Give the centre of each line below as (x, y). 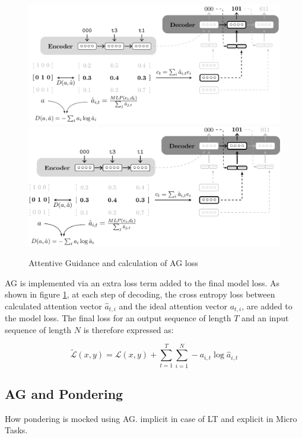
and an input (265, 318)
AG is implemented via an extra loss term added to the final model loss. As (142, 282)
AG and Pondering (64, 394)
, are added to (267, 306)
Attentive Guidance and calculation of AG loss (113, 263)
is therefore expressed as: (128, 329)
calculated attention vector (53, 306)
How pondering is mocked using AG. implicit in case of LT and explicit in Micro (151, 418)
